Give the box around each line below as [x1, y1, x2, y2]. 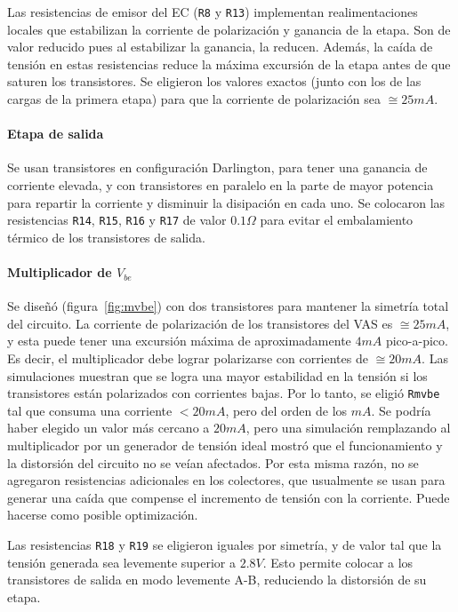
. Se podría [371, 401, 431, 419]
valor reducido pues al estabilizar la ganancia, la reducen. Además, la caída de [7, 37, 433, 56]
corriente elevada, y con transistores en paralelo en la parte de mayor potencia [7, 176, 434, 195]
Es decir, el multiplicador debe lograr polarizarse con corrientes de [7, 349, 368, 368]
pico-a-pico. [385, 331, 448, 350]
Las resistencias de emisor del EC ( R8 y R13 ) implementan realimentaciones [7, 3, 418, 20]
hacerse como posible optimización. [7, 505, 198, 524]
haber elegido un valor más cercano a [7, 418, 210, 437]
